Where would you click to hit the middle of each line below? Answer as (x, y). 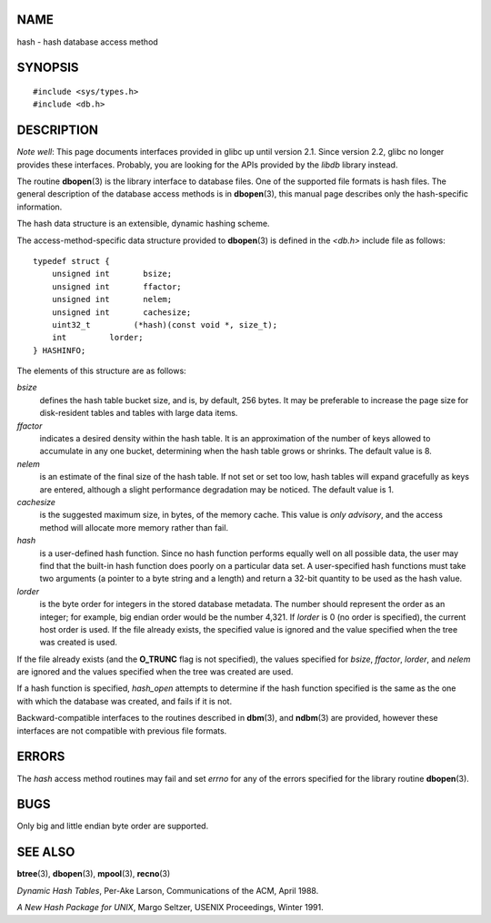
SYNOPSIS (48, 68)
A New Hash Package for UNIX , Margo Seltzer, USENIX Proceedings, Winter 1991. (170, 908)
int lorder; (97, 338)
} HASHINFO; (60, 350)
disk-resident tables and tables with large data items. (139, 413)
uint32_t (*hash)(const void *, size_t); (164, 325)
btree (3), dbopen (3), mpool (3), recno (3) (94, 874)
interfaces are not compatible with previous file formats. (122, 730)
